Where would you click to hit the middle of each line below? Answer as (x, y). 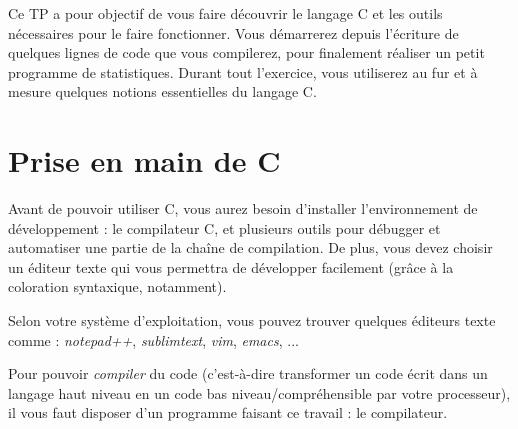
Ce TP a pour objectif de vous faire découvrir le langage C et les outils (225, 13)
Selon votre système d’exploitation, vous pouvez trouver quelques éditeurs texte (252, 320)
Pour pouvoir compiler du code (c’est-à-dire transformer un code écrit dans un (248, 373)
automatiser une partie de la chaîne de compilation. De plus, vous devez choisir (250, 247)
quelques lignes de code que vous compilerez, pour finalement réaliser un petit (246, 52)
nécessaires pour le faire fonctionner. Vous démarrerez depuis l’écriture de (233, 32)
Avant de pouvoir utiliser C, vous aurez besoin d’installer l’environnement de (243, 208)
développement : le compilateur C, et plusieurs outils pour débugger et (224, 227)
